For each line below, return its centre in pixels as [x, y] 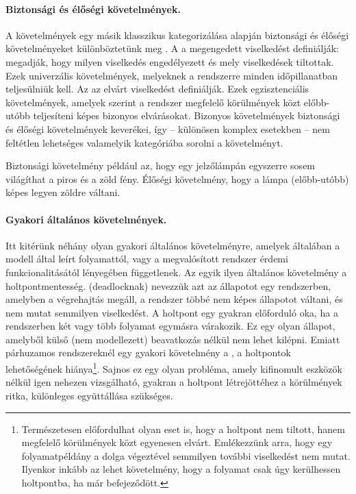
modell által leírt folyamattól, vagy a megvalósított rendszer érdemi [147, 259]
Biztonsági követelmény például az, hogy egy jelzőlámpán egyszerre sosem [161, 165]
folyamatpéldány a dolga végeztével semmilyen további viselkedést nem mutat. [186, 455]
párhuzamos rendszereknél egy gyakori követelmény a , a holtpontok [148, 353]
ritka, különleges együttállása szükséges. [89, 395]
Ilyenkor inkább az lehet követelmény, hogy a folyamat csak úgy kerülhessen [181, 469]
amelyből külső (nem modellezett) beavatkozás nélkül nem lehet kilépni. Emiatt [173, 339]
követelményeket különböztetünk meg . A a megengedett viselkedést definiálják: [173, 48]
